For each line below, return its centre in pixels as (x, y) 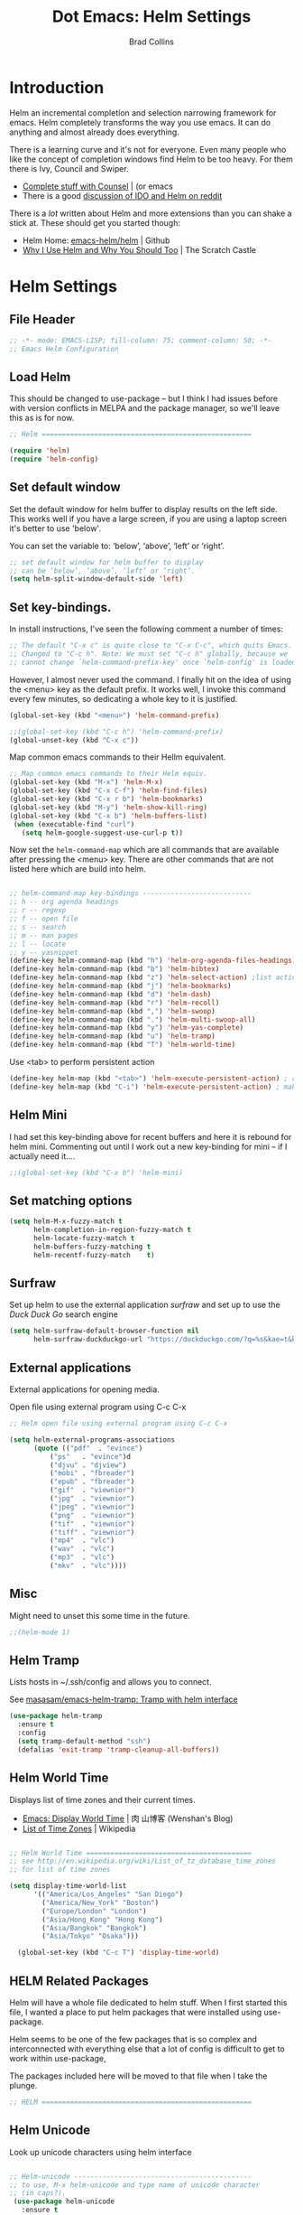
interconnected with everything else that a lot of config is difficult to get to (147, 2049)
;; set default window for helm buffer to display (106, 562)
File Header (42, 319)
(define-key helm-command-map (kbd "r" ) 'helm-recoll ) (115, 1003)
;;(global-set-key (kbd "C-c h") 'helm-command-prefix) (116, 732)
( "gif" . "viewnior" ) (92, 1491)
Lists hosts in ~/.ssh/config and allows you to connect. (110, 1682)
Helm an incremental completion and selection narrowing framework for (143, 112)
